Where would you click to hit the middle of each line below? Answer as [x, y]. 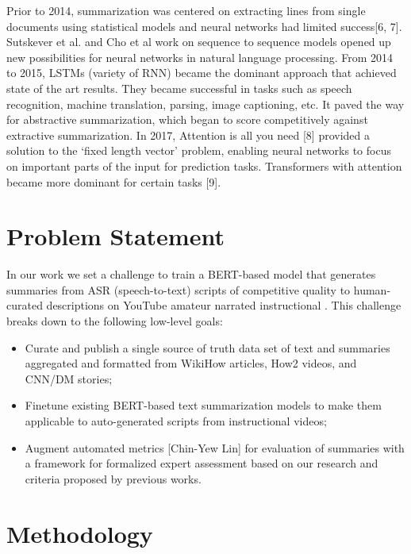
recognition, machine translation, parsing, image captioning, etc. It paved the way [205, 104]
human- [372, 289]
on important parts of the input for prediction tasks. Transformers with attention [204, 165]
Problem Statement [115, 236]
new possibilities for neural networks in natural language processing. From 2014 [200, 57]
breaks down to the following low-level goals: [115, 321]
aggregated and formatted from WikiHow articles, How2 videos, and [191, 363]
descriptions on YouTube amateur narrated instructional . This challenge [224, 305]
